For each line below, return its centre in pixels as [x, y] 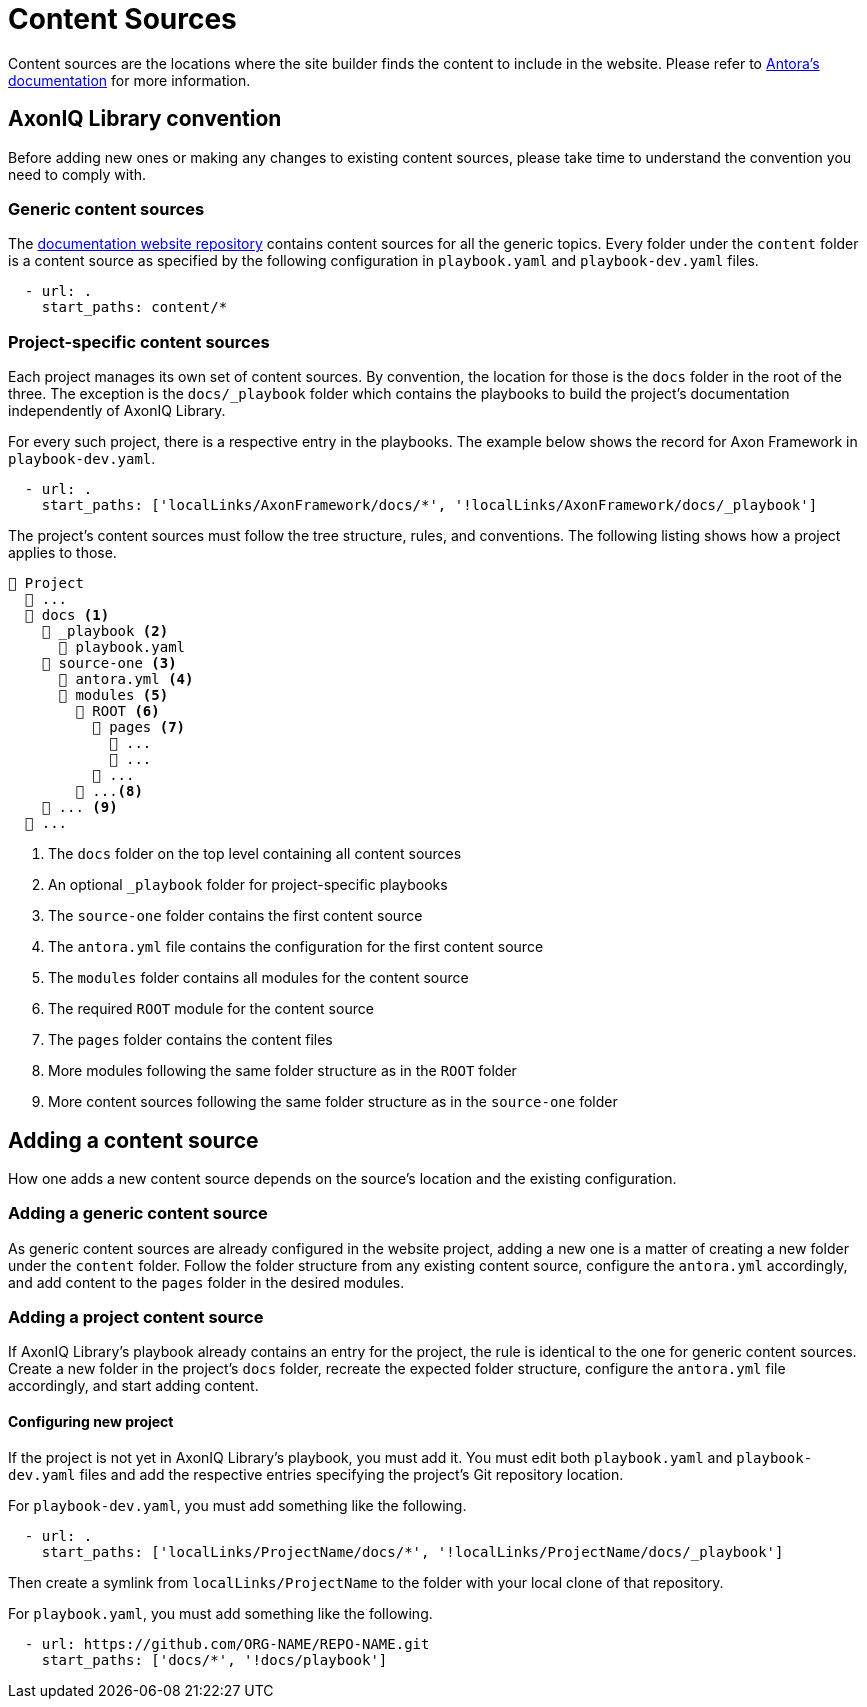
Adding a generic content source [138, 1213]
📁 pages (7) [139, 727]
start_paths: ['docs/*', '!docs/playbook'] [214, 1659]
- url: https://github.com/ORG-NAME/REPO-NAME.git [227, 1643]
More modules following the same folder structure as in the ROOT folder [282, 1071]
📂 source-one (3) [109, 663]
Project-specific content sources [139, 341]
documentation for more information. [129, 80]
